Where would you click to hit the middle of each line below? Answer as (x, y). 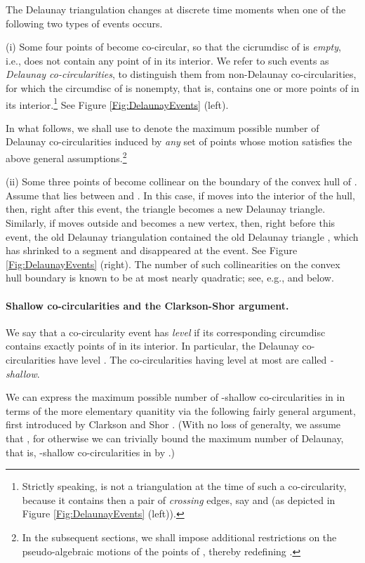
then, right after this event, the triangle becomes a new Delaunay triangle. (166, 209)
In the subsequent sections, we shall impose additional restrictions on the (179, 537)
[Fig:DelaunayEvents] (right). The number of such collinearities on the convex (173, 264)
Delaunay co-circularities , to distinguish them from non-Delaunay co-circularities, (181, 74)
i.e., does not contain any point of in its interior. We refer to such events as (167, 60)
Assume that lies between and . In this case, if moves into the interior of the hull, (180, 195)
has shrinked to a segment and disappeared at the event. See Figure (152, 250)
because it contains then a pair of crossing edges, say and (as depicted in (179, 499)
